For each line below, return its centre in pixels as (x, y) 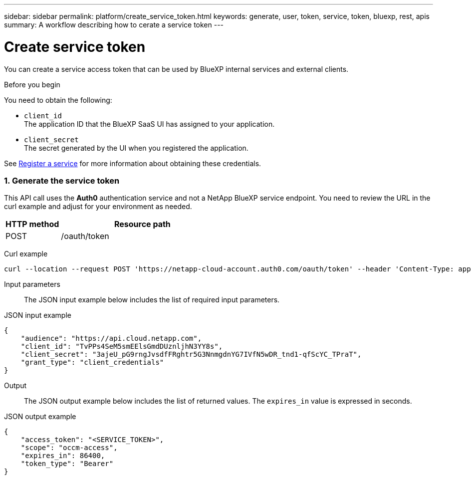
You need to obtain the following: (58, 100)
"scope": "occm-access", (69, 448)
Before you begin (32, 84)
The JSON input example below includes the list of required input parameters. (152, 300)
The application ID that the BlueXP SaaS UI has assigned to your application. (149, 124)
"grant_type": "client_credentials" (92, 362)
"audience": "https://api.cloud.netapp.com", (111, 339)
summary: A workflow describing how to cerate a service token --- (114, 25)
